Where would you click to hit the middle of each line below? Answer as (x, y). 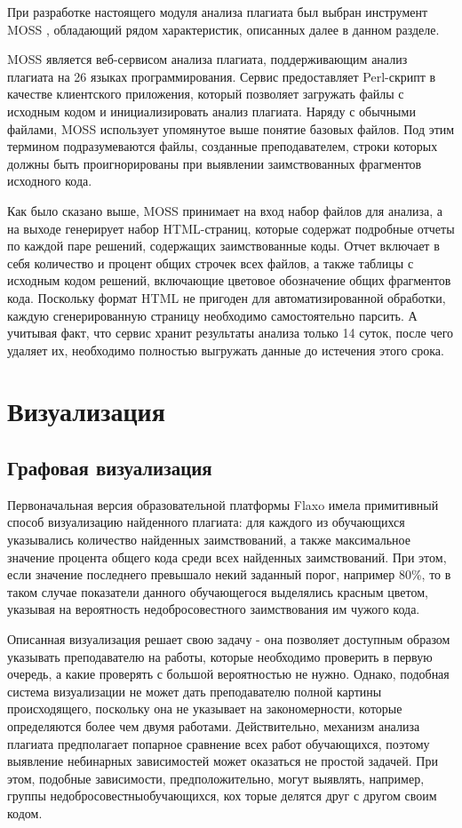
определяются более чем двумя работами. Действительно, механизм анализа (214, 725)
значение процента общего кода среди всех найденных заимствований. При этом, (227, 557)
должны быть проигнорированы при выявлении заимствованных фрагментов (215, 163)
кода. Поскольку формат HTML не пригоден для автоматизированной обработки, (227, 297)
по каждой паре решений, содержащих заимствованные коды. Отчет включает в (223, 246)
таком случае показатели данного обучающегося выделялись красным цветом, (218, 591)
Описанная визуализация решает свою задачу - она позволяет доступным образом (229, 639)
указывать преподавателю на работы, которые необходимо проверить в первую (220, 656)
